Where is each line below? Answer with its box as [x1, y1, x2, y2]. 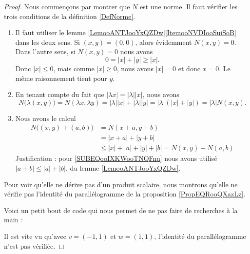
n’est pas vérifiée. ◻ [4, 240, 64, 251]
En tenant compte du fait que [15, 89, 104, 99]
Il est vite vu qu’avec [4, 231, 67, 241]
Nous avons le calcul [15, 113, 76, 123]
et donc [178, 63, 200, 73]
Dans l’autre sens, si [15, 46, 76, 57]
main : [4, 215, 23, 225]
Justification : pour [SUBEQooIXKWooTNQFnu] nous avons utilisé [15, 153, 217, 163]
